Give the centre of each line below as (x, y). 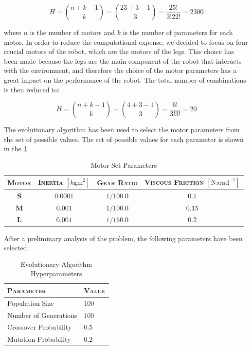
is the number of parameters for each (178, 32)
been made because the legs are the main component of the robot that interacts (123, 61)
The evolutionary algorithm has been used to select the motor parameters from (122, 130)
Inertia (51, 182)
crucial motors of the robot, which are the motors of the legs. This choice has (119, 51)
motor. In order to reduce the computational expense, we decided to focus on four (126, 42)
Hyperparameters (56, 273)
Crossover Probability (40, 327)
